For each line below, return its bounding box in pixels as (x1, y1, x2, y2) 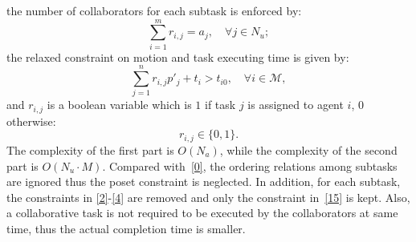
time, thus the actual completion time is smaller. (6, 220, 246, 236)
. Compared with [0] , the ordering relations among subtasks (102, 157, 398, 174)
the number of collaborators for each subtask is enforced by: (6, 2, 302, 18)
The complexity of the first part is (6, 141, 174, 158)
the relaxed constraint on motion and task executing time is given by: (6, 48, 349, 65)
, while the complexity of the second (219, 141, 398, 158)
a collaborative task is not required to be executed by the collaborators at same (6, 204, 398, 221)
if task (205, 96, 236, 113)
